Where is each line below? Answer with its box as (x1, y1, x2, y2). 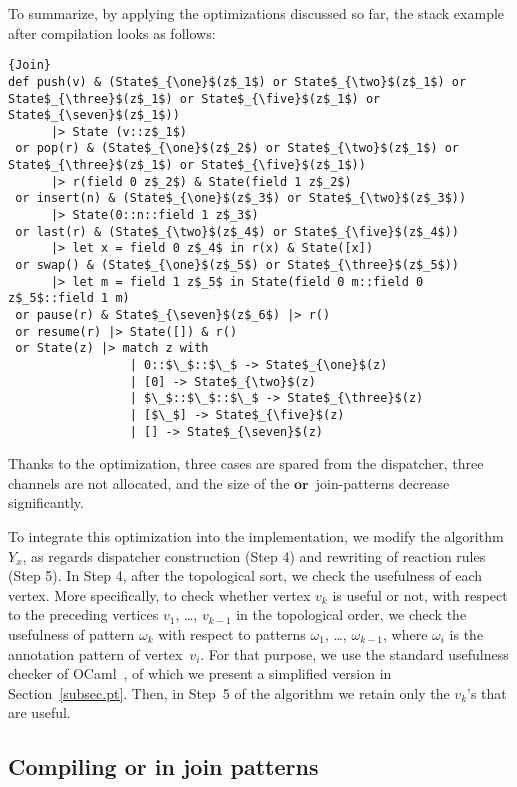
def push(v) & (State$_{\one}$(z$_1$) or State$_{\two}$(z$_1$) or (8, 74, 467, 89)
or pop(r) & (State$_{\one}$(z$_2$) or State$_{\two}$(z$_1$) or (15, 141, 460, 156)
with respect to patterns (158, 624, 306, 645)
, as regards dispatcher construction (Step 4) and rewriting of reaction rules (22, 545, 486, 566)
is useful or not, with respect (332, 584, 508, 605)
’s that (467, 682, 507, 703)
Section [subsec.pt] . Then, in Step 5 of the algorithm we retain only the (8, 682, 450, 703)
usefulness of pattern (8, 624, 135, 645)
